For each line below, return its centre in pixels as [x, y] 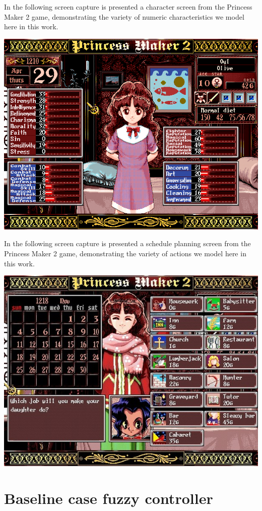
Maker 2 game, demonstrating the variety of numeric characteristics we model [124, 16]
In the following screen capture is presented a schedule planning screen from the [127, 243]
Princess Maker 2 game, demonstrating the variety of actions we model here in [125, 253]
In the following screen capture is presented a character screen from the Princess [128, 7]
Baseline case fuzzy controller [109, 498]
